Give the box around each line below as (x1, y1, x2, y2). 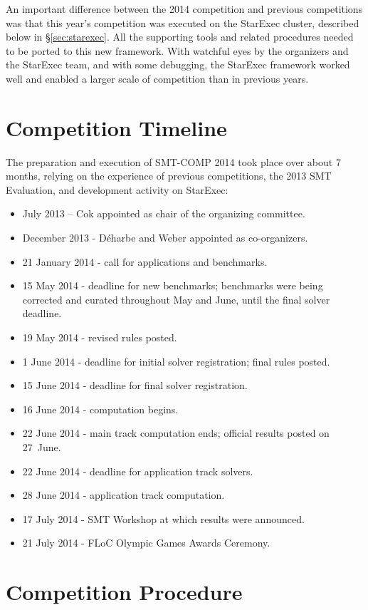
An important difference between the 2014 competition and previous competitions (6, 1, 363, 16)
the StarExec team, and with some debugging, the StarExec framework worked (6, 57, 350, 72)
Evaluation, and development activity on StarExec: (6, 182, 228, 197)
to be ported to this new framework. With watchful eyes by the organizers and (6, 43, 349, 58)
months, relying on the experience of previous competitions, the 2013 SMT (6, 168, 332, 183)
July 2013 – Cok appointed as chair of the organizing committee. (22, 206, 305, 221)
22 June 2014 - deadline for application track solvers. (22, 463, 253, 478)
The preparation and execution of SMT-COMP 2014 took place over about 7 (6, 154, 341, 169)
